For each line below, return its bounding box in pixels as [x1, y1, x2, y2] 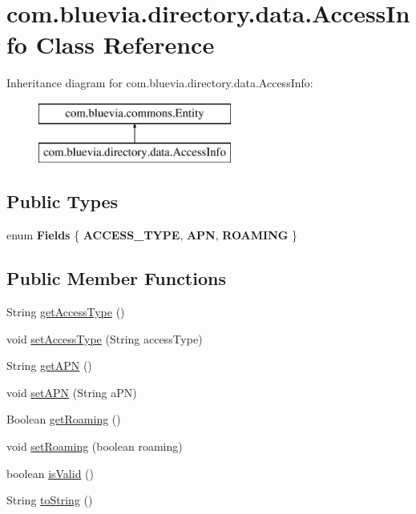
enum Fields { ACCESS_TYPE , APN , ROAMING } [6, 227, 298, 243]
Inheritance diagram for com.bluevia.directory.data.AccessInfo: [6, 74, 313, 91]
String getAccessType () [6, 303, 125, 320]
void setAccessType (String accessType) [6, 330, 203, 347]
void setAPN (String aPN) [6, 383, 137, 400]
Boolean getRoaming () [6, 411, 121, 428]
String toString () [6, 492, 93, 508]
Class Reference [35, 28, 215, 61]
